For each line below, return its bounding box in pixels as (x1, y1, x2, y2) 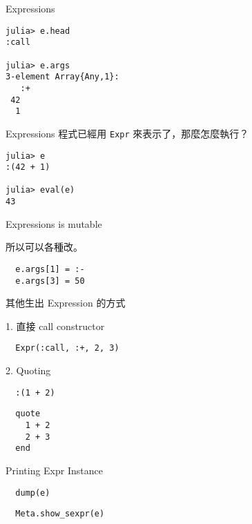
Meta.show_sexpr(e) (15, 509, 105, 519)
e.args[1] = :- (15, 264, 85, 274)
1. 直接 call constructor (6, 318, 105, 333)
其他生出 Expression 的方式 (6, 295, 126, 310)
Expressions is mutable (6, 216, 102, 231)
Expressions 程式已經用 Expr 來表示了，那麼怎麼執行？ (6, 126, 249, 140)
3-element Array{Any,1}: (6, 72, 119, 82)
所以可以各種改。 (6, 240, 83, 254)
